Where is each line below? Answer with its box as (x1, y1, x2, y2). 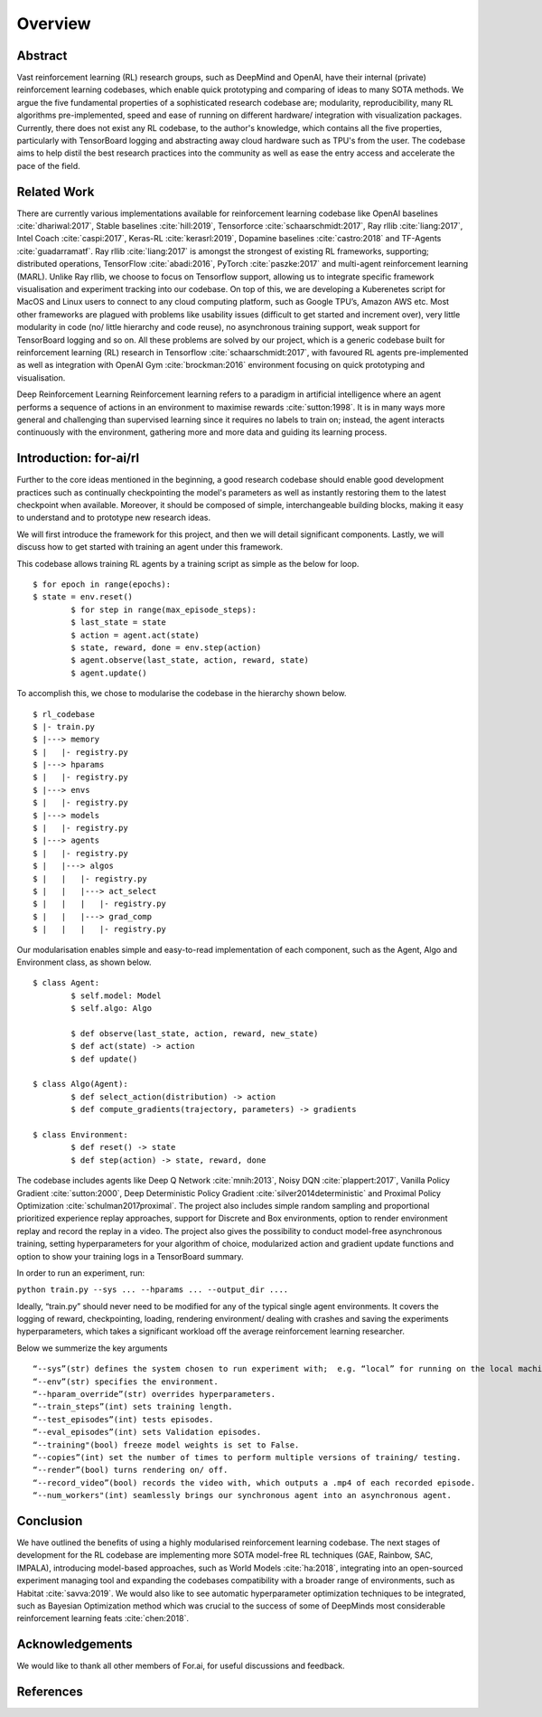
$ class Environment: (33, 1130, 128, 1139)
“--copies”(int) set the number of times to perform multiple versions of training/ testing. (33, 1452, 462, 1462)
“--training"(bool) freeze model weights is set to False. (33, 1439, 300, 1450)
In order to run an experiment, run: (16, 1267, 145, 1278)
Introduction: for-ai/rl (16, 450, 140, 466)
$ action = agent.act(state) (70, 629, 201, 640)
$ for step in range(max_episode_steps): (70, 604, 257, 615)
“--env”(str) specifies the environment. (33, 1376, 219, 1387)
